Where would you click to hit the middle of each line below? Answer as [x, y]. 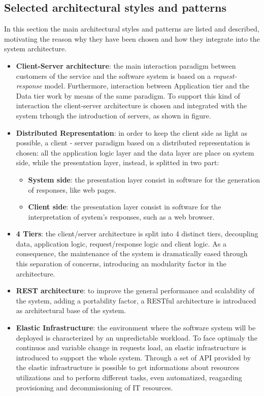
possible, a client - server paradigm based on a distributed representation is [133, 143]
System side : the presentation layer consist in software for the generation [144, 179]
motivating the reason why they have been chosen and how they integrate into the [132, 38]
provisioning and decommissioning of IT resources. [94, 387]
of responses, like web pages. [72, 189]
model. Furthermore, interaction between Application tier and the [147, 86]
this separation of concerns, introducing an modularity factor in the [121, 264]
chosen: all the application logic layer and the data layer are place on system [135, 152]
